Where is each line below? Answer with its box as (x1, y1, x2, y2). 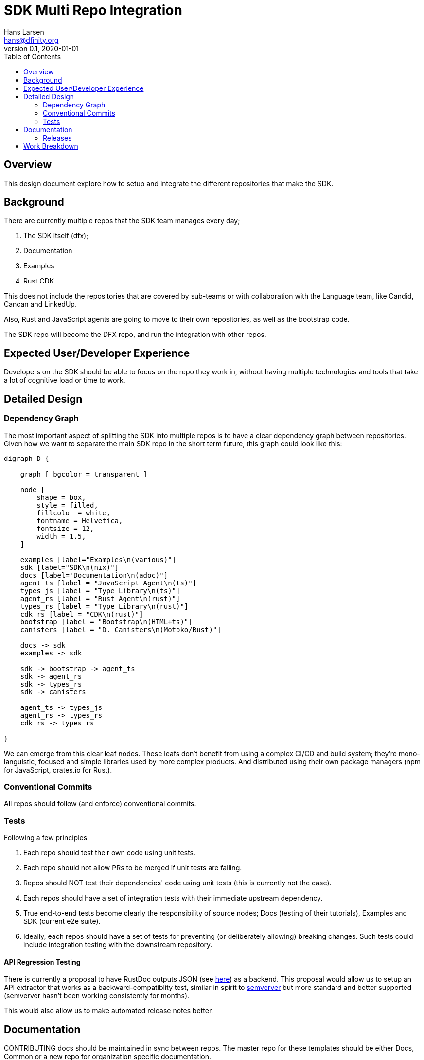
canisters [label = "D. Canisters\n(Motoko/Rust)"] (20, 625, 221, 634)
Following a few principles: (4, 833, 89, 842)
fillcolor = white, (36, 509, 111, 517)
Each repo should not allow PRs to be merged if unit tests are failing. (23, 864, 242, 872)
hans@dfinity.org (4, 35, 59, 44)
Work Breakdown (23, 141, 78, 150)
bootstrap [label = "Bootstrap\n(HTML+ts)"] (20, 618, 193, 626)
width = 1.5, (36, 532, 86, 540)
